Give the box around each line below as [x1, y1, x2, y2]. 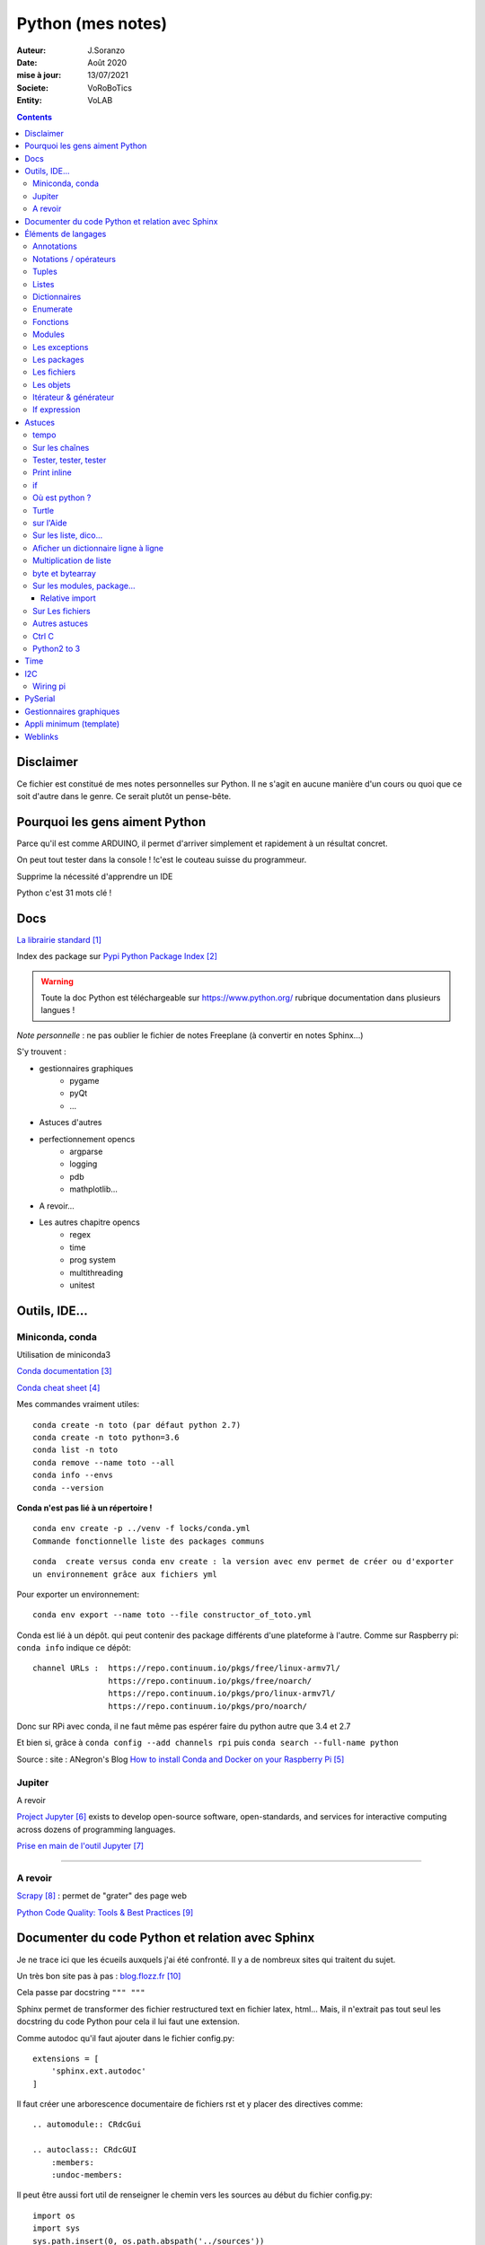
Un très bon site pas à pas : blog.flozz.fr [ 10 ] [16, 1970, 181, 1981]
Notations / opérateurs [32, 253, 117, 264]
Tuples [32, 266, 57, 277]
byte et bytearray [32, 568, 96, 578]
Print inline [32, 467, 72, 478]
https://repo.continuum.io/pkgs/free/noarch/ [108, 1676, 313, 1686]
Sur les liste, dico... [32, 530, 103, 541]
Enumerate [32, 304, 74, 314]
